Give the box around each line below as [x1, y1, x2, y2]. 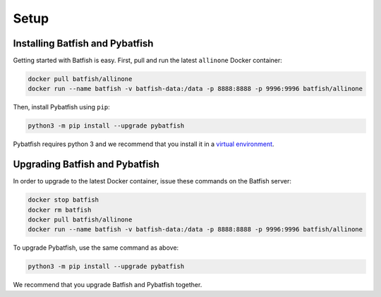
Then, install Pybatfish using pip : [13, 103, 111, 111]
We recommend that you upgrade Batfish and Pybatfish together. [13, 281, 202, 289]
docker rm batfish [28, 205, 92, 214]
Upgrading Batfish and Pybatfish [13, 159, 160, 171]
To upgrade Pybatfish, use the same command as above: [13, 243, 179, 252]
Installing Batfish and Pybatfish [13, 37, 154, 49]
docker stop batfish [28, 196, 99, 204]
